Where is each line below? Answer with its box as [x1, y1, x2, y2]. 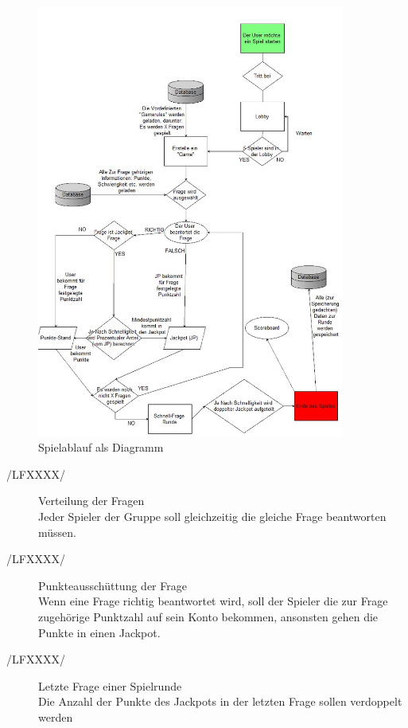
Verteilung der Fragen [38, 492, 145, 509]
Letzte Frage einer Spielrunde [38, 677, 182, 694]
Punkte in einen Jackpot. [38, 624, 161, 640]
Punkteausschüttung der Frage [38, 577, 187, 593]
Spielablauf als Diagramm [38, 439, 164, 456]
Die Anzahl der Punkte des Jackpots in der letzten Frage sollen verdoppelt [38, 693, 402, 710]
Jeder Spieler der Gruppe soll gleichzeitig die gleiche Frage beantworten [38, 508, 387, 525]
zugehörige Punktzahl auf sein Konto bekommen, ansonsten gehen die [38, 609, 379, 625]
